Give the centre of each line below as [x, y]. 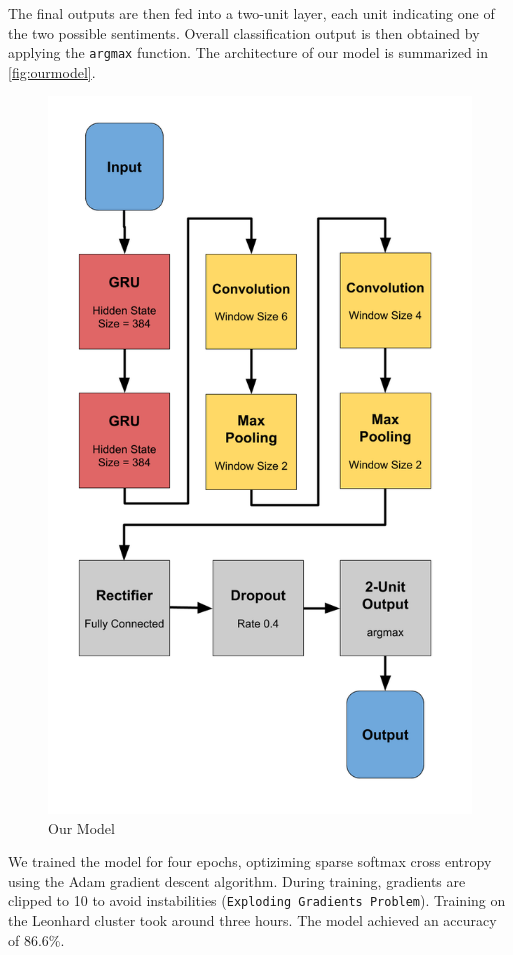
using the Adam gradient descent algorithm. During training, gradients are [237, 880]
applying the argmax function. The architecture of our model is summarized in [248, 52]
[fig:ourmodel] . [52, 71]
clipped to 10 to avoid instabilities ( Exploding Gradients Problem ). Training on [257, 900]
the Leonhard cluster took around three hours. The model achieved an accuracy [252, 920]
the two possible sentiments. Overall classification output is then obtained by [244, 32]
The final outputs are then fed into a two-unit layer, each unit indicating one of [251, 13]
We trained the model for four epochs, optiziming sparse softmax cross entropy [250, 861]
